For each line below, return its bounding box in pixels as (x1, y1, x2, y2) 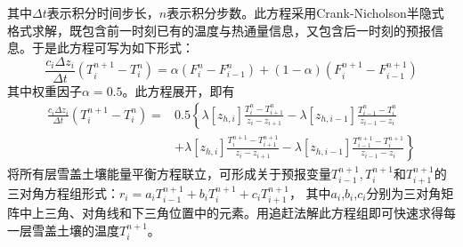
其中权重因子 (7, 81, 82, 100)
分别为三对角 (366, 183, 442, 202)
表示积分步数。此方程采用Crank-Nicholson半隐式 (167, 4, 444, 21)
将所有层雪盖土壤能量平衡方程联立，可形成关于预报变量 (7, 163, 331, 182)
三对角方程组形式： (7, 183, 119, 202)
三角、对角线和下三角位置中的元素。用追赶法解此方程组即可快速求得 (44, 203, 443, 222)
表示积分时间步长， (46, 4, 159, 21)
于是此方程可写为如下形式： (31, 38, 194, 57)
